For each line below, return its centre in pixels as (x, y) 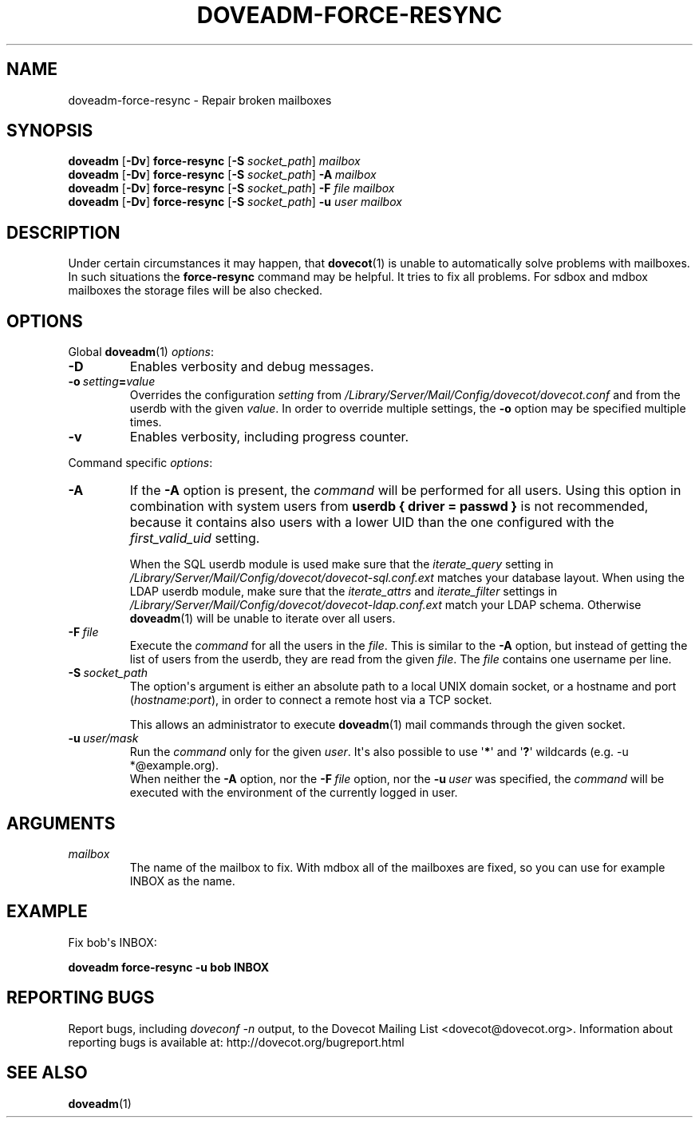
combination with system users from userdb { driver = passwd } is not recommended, (389, 507)
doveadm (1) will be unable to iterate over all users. (263, 619)
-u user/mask (103, 738)
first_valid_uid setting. (195, 538)
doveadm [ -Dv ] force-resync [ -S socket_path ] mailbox (214, 161)
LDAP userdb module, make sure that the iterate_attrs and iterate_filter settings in (344, 592)
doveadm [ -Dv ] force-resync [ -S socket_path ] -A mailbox (222, 175)
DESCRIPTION (63, 232)
